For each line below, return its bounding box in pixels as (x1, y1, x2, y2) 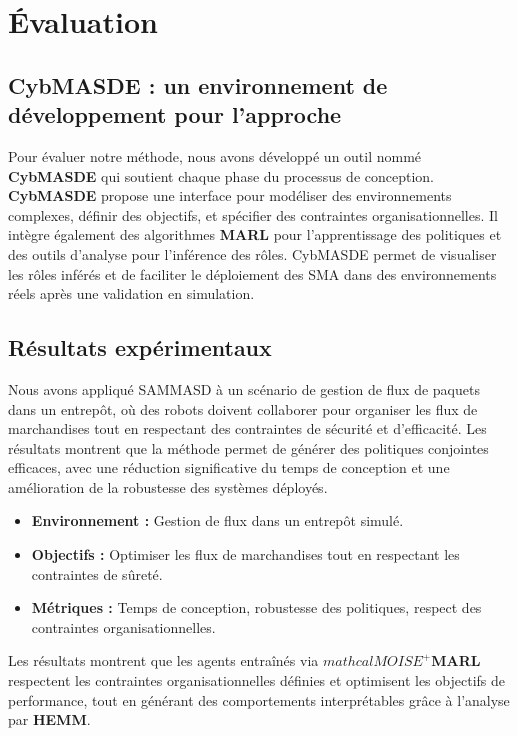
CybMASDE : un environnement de (8, 69, 388, 100)
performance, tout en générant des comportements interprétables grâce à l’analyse (8, 689, 510, 710)
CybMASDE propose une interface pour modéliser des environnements (8, 185, 452, 206)
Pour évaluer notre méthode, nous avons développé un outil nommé (8, 145, 422, 166)
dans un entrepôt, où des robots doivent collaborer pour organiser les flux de (8, 398, 478, 419)
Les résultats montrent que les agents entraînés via (8, 650, 319, 671)
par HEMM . (8, 709, 91, 730)
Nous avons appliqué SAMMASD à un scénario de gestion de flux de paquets (8, 378, 480, 399)
